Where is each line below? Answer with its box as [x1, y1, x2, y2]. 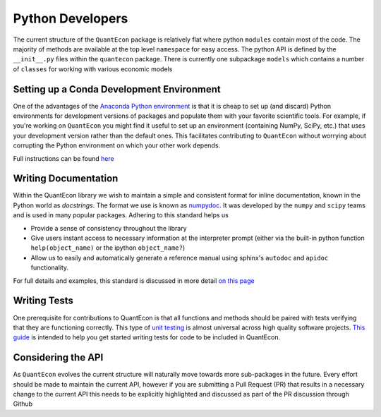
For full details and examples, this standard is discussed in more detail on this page [13, 276, 255, 285]
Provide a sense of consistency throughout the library [30, 224, 187, 232]
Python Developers [13, 11, 128, 26]
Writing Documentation [13, 173, 119, 185]
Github [13, 399, 33, 409]
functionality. [30, 263, 69, 272]
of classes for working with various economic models [13, 64, 173, 73]
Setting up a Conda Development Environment [13, 83, 222, 95]
